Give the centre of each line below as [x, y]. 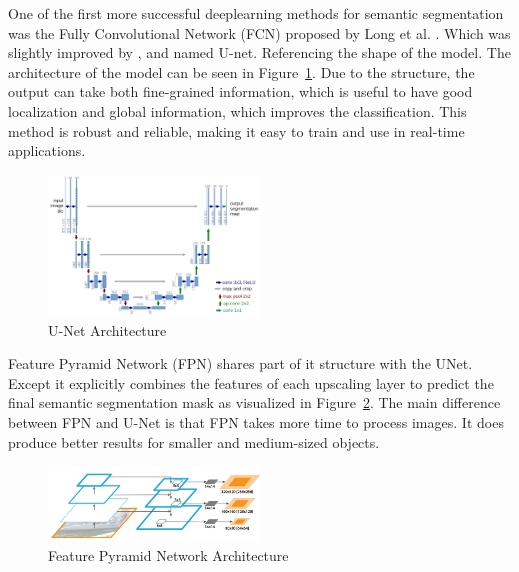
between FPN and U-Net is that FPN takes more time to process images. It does [256, 421]
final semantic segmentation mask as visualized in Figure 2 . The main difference [254, 402]
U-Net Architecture [107, 329]
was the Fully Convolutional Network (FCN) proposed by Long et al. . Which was [259, 32]
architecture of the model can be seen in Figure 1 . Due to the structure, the [241, 71]
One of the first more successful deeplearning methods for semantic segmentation [256, 13]
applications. [47, 150]
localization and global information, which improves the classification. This [237, 110]
